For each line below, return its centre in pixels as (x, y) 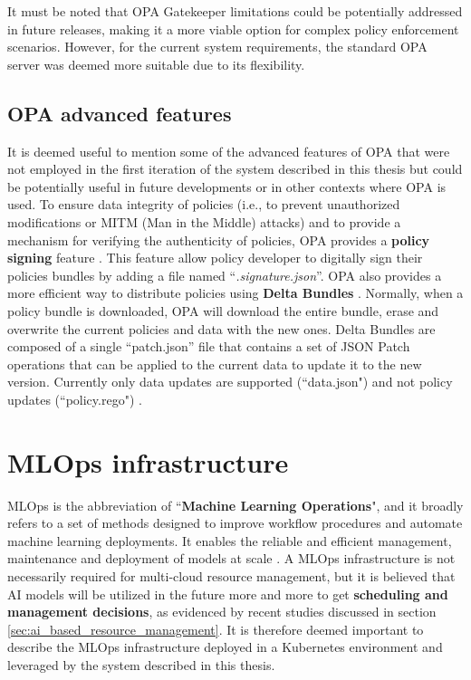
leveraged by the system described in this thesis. (141, 664)
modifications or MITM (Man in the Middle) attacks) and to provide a (204, 221)
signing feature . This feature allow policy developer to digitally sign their (215, 258)
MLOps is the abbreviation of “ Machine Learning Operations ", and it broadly (235, 505)
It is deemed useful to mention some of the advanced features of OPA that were (229, 151)
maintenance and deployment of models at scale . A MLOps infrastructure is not (231, 558)
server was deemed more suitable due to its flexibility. (156, 64)
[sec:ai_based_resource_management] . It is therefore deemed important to (216, 629)
